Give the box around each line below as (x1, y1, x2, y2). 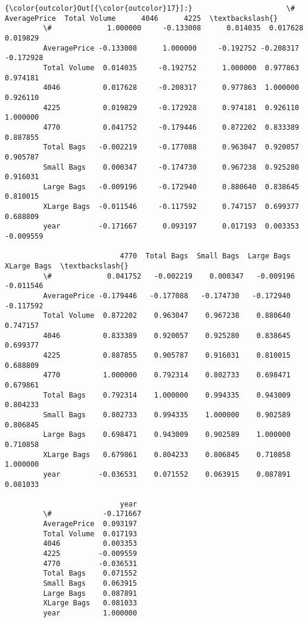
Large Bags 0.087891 (43, 589, 137, 598)
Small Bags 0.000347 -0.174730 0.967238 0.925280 (43, 162, 299, 171)
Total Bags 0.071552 (43, 569, 137, 578)
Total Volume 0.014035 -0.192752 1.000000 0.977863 (43, 63, 299, 72)
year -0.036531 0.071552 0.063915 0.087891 (43, 470, 291, 479)
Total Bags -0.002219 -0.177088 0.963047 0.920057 (43, 143, 299, 152)
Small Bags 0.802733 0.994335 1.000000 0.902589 (43, 410, 291, 419)
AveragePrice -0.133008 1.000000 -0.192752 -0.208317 (43, 43, 299, 52)
